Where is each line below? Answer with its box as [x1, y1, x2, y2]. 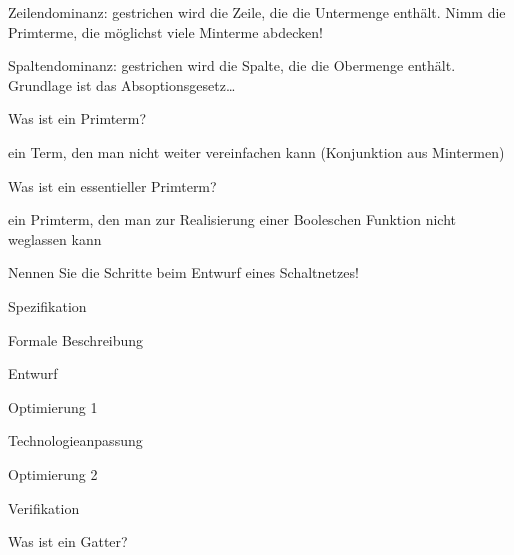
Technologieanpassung [8, 430, 143, 451]
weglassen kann [8, 228, 102, 249]
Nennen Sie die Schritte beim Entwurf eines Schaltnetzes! [8, 262, 359, 283]
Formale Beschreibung [8, 329, 144, 350]
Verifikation [8, 497, 80, 518]
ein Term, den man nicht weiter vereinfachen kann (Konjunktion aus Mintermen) [8, 141, 505, 162]
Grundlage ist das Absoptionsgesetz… [8, 74, 236, 95]
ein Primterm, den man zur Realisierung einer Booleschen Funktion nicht [8, 209, 456, 230]
